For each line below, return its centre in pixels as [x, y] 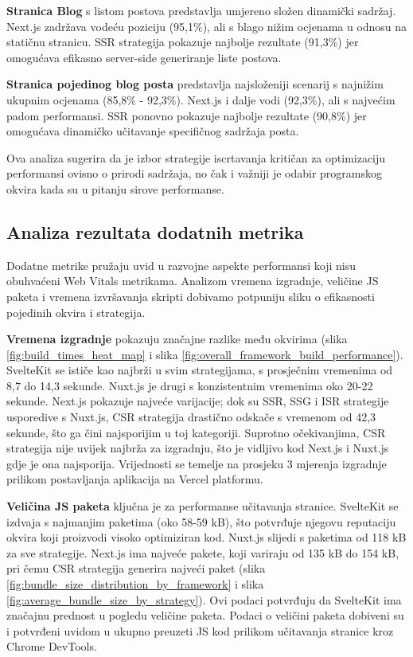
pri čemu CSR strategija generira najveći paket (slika [136, 568]
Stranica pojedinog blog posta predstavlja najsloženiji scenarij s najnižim [195, 84]
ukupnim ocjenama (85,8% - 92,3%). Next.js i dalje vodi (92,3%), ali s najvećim [201, 99]
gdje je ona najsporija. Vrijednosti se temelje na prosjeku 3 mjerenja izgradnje [197, 463]
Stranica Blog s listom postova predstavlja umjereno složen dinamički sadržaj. [201, 10]
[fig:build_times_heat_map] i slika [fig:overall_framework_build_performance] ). [205, 354]
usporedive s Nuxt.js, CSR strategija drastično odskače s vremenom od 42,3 [191, 417]
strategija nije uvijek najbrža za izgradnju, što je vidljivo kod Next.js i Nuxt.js [198, 448]
